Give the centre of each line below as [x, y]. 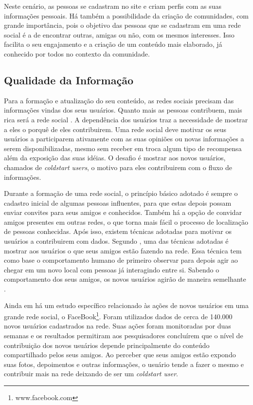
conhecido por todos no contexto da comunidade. [77, 53]
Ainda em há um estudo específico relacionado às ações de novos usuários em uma [126, 305]
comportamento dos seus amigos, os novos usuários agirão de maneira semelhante [125, 279]
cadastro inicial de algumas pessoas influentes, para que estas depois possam [118, 202]
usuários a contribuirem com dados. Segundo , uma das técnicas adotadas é [116, 241]
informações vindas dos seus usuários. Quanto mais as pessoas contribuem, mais [123, 110]
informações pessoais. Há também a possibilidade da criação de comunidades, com [126, 15]
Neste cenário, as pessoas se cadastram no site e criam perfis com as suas [113, 6]
